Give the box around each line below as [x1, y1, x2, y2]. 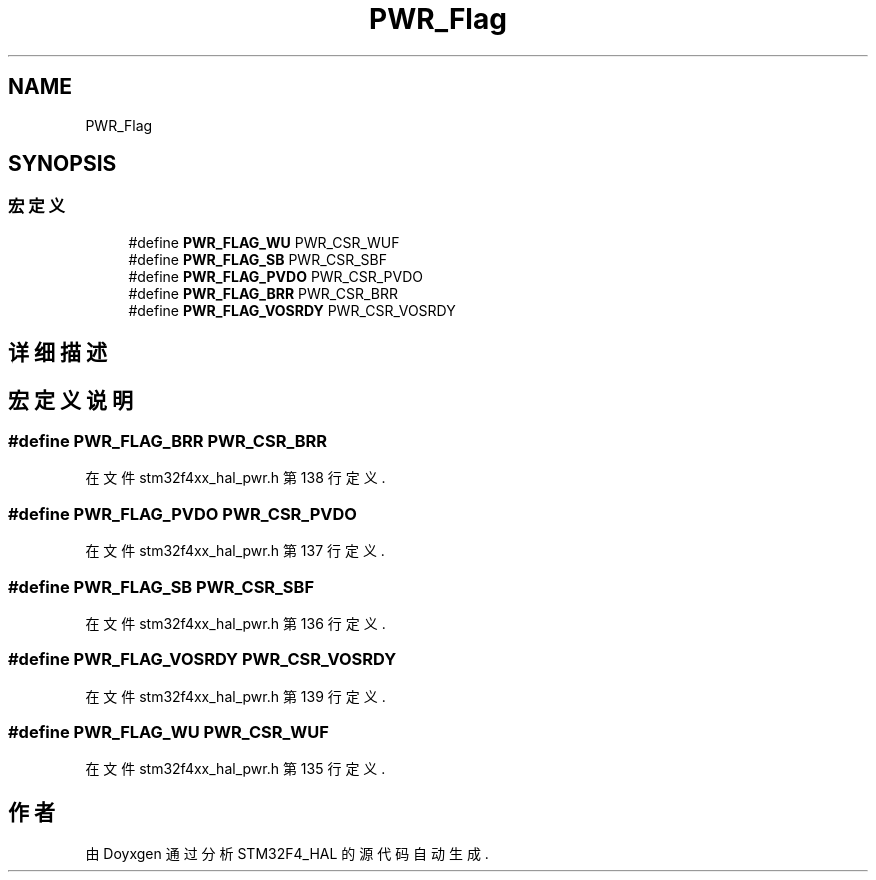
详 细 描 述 [8, 340, 107, 366]
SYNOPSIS [8, 151, 117, 177]
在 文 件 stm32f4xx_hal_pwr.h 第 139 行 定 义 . [85, 687, 386, 705]
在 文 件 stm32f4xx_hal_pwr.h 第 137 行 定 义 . [85, 542, 385, 560]
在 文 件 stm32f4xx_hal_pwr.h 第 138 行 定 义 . [85, 469, 386, 487]
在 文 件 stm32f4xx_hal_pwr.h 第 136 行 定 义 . [85, 614, 386, 632]
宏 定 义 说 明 [8, 387, 133, 413]
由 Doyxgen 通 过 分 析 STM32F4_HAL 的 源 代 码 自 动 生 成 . [85, 845, 489, 863]
